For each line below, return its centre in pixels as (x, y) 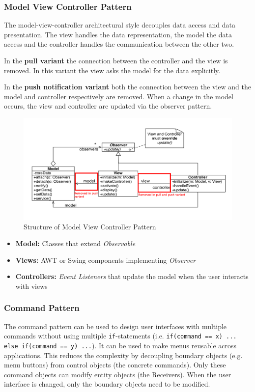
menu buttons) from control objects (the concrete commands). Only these (115, 365)
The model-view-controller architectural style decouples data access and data (120, 25)
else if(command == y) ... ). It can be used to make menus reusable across (120, 345)
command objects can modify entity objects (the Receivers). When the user (118, 374)
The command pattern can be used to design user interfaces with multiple (115, 326)
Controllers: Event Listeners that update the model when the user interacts (132, 276)
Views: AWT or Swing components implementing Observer (106, 260)
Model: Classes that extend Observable (75, 243)
